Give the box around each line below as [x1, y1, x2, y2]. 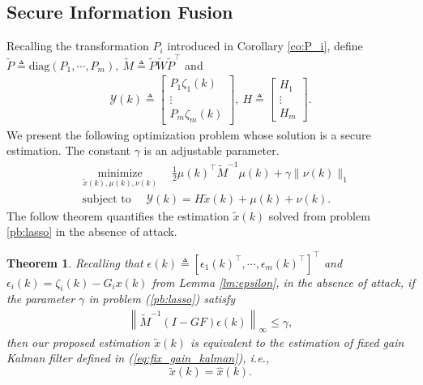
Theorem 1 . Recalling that [6, 254, 143, 271]
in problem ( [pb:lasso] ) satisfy [88, 290, 235, 307]
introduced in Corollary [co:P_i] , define [167, 37, 363, 54]
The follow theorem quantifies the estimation [6, 207, 229, 224]
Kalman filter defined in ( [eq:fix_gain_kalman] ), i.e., [6, 349, 270, 366]
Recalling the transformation [6, 37, 149, 54]
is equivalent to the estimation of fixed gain [190, 333, 404, 350]
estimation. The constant [6, 142, 130, 159]
